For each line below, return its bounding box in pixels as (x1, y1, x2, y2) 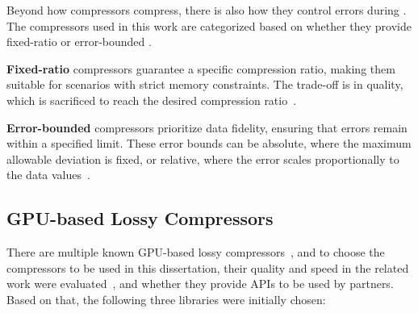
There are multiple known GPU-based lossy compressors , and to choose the (6, 244, 385, 261)
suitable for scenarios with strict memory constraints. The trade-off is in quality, (6, 76, 403, 93)
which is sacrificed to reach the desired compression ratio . (6, 91, 297, 108)
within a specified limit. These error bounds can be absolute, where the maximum (6, 135, 412, 152)
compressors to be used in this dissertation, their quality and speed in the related (6, 259, 409, 276)
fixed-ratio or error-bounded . (6, 33, 152, 50)
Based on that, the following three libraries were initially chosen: (6, 290, 326, 307)
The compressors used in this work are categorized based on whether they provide (6, 17, 412, 34)
